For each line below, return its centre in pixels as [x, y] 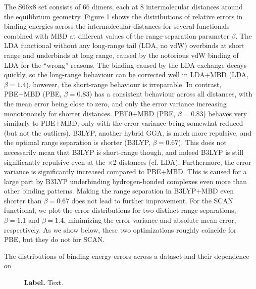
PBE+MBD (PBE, [33, 94]
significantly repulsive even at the [55, 162]
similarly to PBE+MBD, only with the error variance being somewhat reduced [124, 123]
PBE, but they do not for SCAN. [54, 239]
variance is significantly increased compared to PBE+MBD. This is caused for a [126, 171]
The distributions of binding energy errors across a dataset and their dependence [127, 256]
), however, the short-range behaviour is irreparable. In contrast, [124, 84]
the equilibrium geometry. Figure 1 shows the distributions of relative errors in [123, 16]
